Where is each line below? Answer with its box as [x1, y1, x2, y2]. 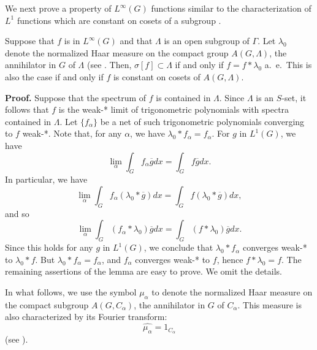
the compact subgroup [5, 298, 89, 311]
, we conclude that [143, 241, 213, 254]
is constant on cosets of [113, 70, 201, 83]
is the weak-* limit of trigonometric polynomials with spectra [58, 103, 289, 116]
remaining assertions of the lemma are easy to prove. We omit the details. [5, 265, 282, 278]
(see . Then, [86, 58, 132, 71]
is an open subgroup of [164, 34, 250, 47]
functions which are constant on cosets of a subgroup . [17, 13, 221, 26]
